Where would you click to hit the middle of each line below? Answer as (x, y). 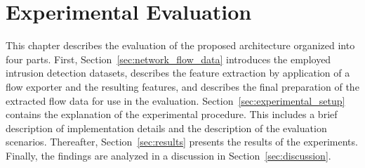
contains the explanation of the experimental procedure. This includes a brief (172, 114)
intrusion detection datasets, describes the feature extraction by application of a (178, 73)
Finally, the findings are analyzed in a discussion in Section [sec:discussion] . (168, 155)
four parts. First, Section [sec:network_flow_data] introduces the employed (168, 59)
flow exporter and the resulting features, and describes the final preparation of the (182, 86)
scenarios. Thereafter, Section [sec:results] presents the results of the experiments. (182, 142)
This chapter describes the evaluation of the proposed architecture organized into (180, 45)
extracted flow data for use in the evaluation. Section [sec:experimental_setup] (175, 100)
